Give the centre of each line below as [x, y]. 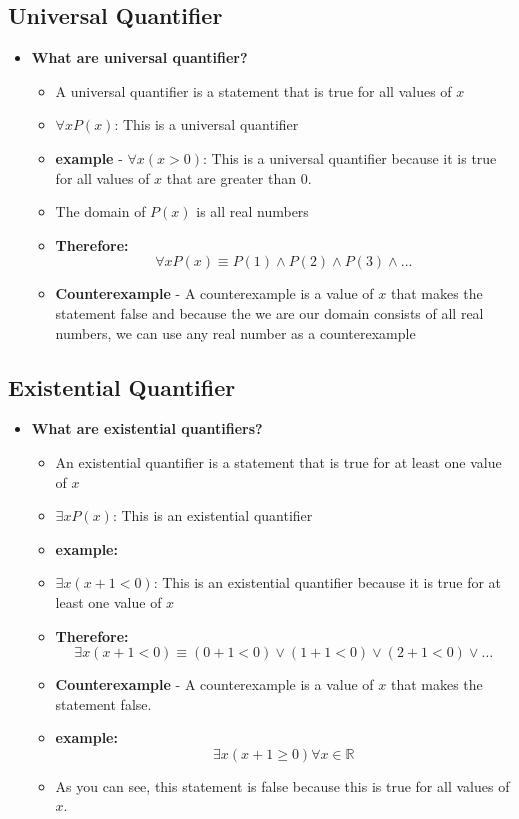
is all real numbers [252, 211]
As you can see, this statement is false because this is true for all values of [282, 785]
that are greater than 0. [239, 177]
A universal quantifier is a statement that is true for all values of [253, 90]
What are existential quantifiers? [147, 428]
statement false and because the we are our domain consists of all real [269, 312]
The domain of [100, 211]
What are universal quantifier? [139, 57]
